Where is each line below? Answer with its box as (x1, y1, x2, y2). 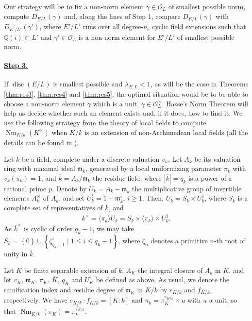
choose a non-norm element (4, 98, 85, 108)
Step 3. (4, 60, 28, 70)
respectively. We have (4, 295, 67, 305)
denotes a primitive (151, 236, 208, 245)
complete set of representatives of (4, 203, 103, 213)
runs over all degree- (83, 21, 143, 32)
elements (4, 193, 30, 203)
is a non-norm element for (78, 32, 155, 42)
